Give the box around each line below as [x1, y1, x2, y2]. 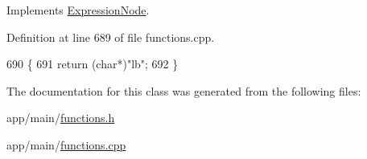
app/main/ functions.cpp [6, 136, 126, 153]
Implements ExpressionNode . [6, 2, 150, 18]
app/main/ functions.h [6, 109, 115, 126]
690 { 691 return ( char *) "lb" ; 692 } [6, 55, 179, 72]
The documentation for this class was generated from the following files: [6, 82, 361, 99]
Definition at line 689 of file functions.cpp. [6, 28, 215, 45]
